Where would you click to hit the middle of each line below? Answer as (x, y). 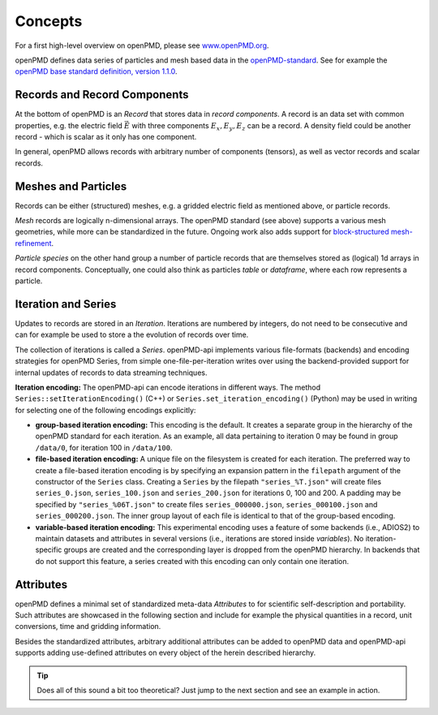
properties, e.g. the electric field (69, 125)
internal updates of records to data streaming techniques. (111, 373)
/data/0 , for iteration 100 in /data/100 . (104, 447)
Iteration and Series (66, 304)
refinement (33, 243)
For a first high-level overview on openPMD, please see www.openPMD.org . (142, 45)
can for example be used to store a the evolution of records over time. (132, 335)
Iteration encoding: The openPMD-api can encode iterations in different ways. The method (167, 387)
